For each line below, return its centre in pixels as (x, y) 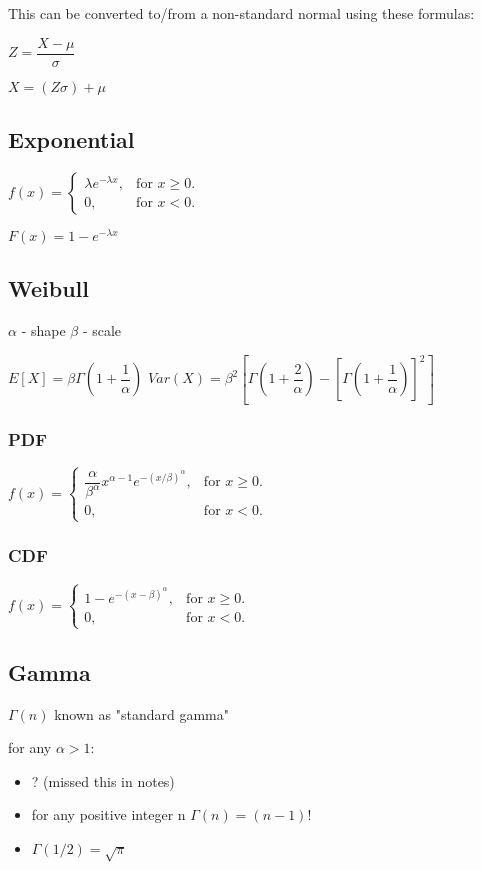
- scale (102, 330)
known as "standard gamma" (141, 713)
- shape (43, 330)
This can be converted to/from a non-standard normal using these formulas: (241, 13)
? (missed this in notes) (103, 780)
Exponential (71, 139)
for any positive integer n (108, 814)
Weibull (48, 288)
